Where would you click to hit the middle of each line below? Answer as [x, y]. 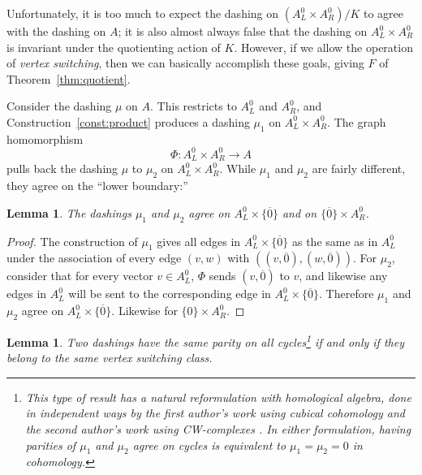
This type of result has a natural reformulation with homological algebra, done [218, 397]
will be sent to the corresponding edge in [170, 294]
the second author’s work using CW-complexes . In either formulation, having [218, 428]
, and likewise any [343, 276]
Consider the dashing [59, 106]
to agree [383, 13]
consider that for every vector [80, 276]
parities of [51, 445]
